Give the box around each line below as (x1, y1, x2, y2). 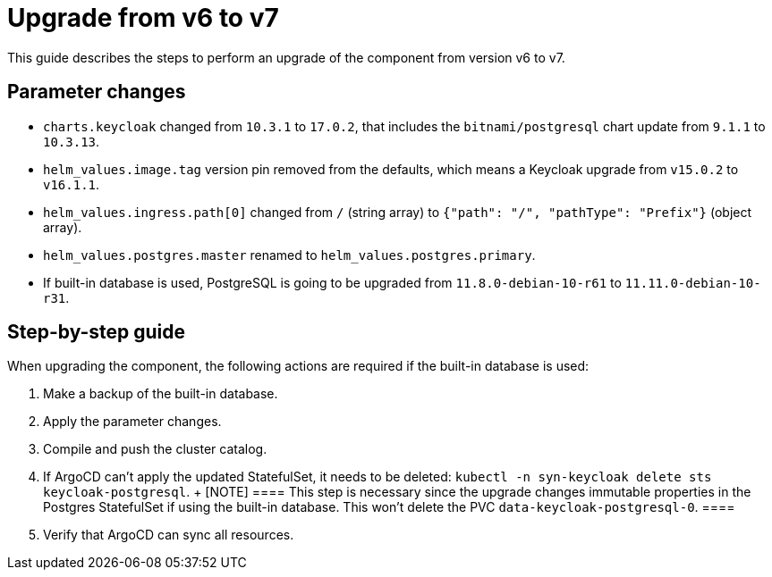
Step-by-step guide (7, 321, 186, 344)
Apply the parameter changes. (43, 414, 222, 430)
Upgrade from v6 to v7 (7, 3, 279, 33)
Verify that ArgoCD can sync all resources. (43, 527, 294, 543)
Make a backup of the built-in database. (43, 386, 278, 402)
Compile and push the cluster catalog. (43, 441, 267, 457)
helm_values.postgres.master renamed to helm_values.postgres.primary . (43, 247, 536, 263)
